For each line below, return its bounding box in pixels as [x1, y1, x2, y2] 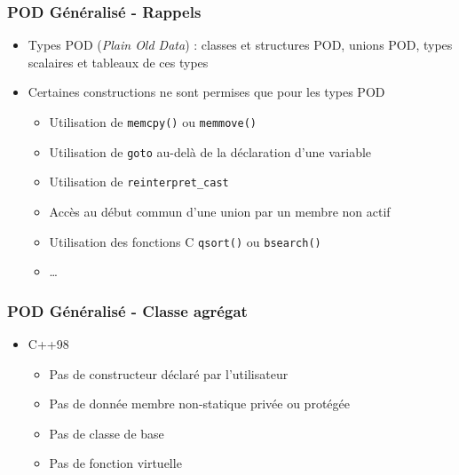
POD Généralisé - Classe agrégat [7, 299, 248, 321]
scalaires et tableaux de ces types [28, 52, 209, 71]
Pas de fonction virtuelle [49, 454, 182, 472]
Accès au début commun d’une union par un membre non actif [49, 202, 391, 220]
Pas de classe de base [49, 424, 164, 442]
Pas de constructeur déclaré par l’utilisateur [49, 364, 289, 383]
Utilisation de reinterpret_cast [49, 172, 229, 191]
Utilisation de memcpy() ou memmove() [49, 113, 257, 131]
